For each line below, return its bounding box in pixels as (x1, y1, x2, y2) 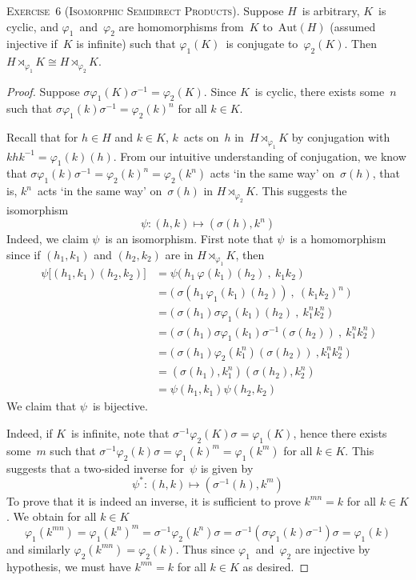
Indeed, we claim (6, 230, 89, 247)
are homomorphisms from (118, 18, 244, 34)
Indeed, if (6, 424, 53, 441)
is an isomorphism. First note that (105, 230, 274, 247)
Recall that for (6, 129, 78, 146)
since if (6, 246, 41, 262)
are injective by (294, 540, 370, 557)
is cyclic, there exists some (254, 82, 385, 99)
